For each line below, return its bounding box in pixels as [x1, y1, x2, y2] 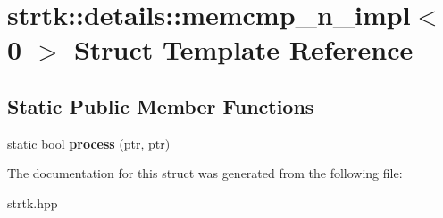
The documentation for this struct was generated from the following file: [7, 164, 403, 182]
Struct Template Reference [73, 31, 414, 68]
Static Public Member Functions [7, 92, 314, 119]
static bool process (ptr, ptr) [7, 133, 171, 152]
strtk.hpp [7, 193, 58, 212]
